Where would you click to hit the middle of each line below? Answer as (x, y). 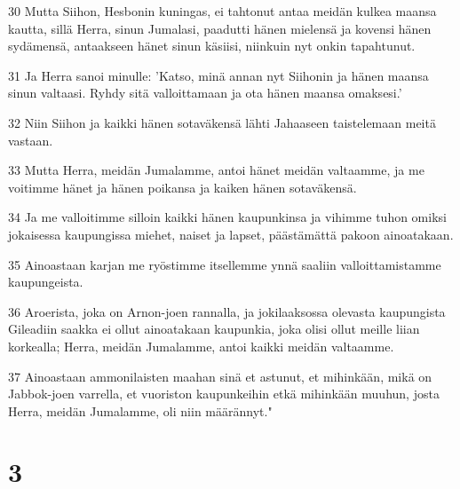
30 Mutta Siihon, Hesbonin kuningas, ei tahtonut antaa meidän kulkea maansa (222, 11)
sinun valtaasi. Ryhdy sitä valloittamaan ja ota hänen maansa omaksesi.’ (205, 93)
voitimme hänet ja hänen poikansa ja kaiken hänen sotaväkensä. (182, 187)
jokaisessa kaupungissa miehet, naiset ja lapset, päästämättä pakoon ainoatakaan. (231, 234)
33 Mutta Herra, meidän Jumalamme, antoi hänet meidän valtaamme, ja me (216, 170)
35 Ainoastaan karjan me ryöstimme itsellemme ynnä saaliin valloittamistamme (225, 264)
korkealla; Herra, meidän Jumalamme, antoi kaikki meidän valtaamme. (201, 346)
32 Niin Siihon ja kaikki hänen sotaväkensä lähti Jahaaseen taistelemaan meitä (222, 122)
